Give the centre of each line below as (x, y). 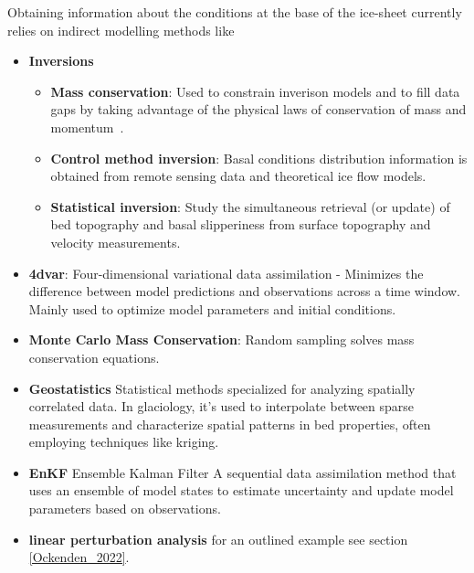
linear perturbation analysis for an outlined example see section (218, 539)
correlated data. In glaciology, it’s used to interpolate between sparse (221, 406)
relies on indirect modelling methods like (121, 30)
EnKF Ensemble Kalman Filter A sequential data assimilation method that (242, 472)
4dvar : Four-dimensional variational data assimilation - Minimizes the (226, 273)
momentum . (87, 127)
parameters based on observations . (125, 509)
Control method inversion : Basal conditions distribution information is (259, 158)
